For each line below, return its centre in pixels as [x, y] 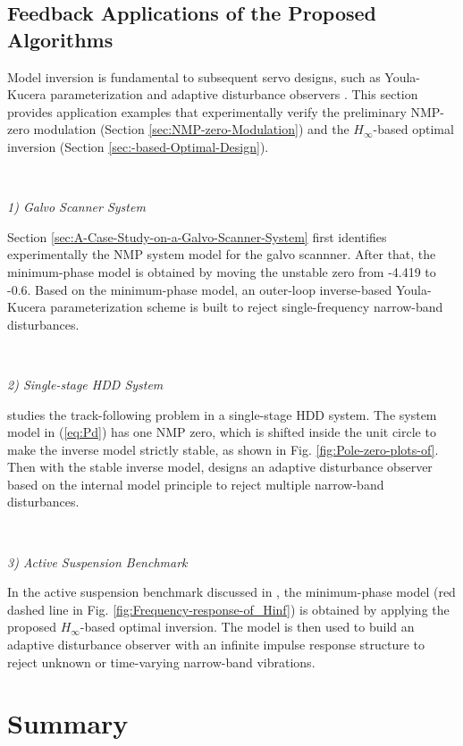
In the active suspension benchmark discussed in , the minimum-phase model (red [231, 592]
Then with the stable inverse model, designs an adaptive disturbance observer [220, 467]
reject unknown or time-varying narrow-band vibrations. [161, 662]
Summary [68, 723]
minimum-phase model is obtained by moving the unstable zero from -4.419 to [222, 271]
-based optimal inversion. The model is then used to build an [247, 627]
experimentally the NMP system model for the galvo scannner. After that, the [222, 254]
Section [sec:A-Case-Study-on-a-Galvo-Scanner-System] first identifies [197, 236]
